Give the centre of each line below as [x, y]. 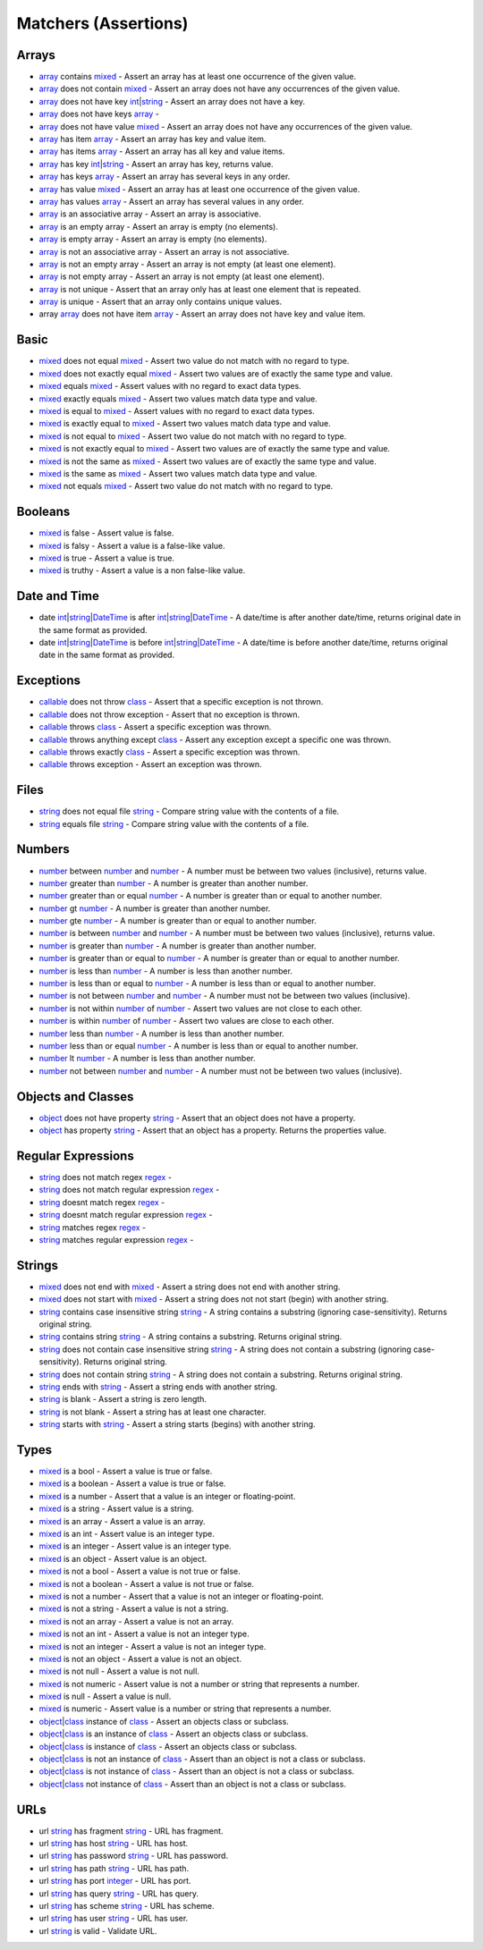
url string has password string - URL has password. [133, 1856]
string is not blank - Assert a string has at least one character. [153, 1412]
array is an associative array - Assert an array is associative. [150, 214]
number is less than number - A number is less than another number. [165, 971]
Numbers [43, 849]
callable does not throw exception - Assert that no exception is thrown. [169, 714]
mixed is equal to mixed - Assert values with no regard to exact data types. [177, 410]
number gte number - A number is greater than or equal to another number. [178, 921]
